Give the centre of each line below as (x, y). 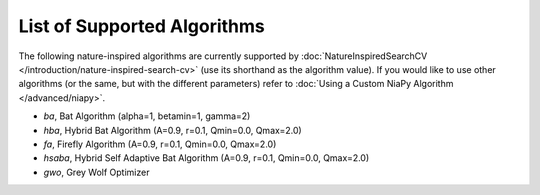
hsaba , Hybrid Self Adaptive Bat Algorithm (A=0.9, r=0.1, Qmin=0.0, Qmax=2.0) (206, 158)
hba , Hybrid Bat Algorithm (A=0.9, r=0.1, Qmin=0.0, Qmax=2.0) (172, 130)
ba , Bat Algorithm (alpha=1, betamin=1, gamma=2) (147, 116)
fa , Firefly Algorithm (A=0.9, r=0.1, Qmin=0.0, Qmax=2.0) (160, 144)
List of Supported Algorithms (141, 26)
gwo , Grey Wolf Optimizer (96, 172)
